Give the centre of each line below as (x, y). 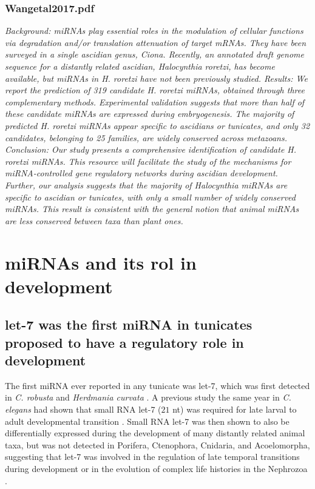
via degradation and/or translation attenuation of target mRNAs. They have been (156, 42)
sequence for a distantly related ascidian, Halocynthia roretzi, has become (140, 66)
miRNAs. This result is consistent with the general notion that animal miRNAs (152, 209)
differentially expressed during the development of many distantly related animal (155, 433)
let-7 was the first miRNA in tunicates (129, 324)
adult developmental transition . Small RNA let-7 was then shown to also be (147, 421)
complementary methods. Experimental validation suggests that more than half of (155, 101)
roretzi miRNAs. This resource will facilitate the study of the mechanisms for (148, 161)
